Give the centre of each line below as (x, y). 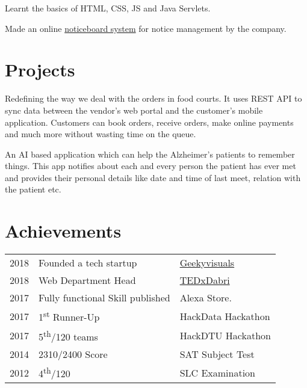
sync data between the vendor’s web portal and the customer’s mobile (134, 110)
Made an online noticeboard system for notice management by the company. (146, 28)
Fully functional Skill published (104, 298)
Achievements (63, 231)
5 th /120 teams (68, 335)
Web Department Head (87, 280)
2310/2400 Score (73, 354)
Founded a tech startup (88, 263)
